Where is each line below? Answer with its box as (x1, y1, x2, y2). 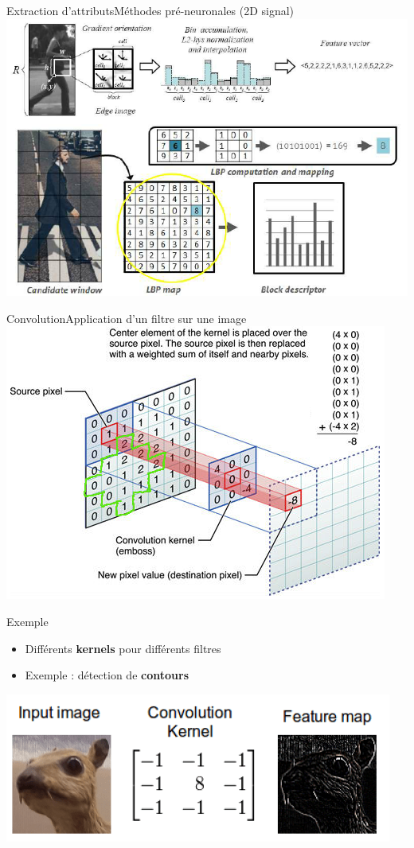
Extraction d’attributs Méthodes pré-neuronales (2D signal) (6, 2, 295, 18)
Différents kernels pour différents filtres (25, 640, 221, 656)
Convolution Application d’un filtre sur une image (6, 309, 247, 326)
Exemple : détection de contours (25, 667, 189, 683)
